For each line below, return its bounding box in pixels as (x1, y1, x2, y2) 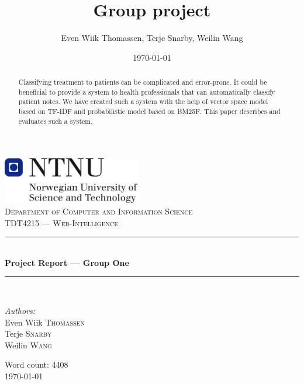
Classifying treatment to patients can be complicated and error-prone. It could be (18, 77, 267, 87)
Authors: (5, 304, 36, 316)
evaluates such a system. (18, 116, 93, 126)
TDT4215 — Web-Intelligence (5, 216, 119, 229)
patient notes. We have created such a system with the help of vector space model (18, 96, 268, 106)
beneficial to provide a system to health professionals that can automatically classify (18, 87, 275, 96)
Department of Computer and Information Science (5, 205, 193, 217)
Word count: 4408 (5, 358, 68, 371)
